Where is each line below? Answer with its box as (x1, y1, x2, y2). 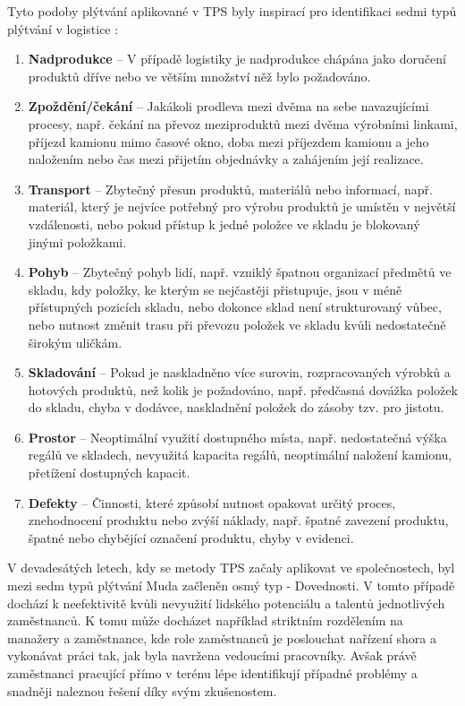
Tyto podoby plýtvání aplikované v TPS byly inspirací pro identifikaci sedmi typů (7, 2, 457, 20)
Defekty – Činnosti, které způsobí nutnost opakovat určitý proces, (28, 493, 396, 512)
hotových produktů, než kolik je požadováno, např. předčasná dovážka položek (28, 380, 458, 399)
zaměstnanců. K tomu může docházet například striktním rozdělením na (7, 611, 403, 630)
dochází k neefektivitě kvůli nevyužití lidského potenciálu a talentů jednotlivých (7, 593, 445, 612)
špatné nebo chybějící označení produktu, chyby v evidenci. (28, 528, 354, 547)
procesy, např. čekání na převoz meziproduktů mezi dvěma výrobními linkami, (28, 114, 458, 133)
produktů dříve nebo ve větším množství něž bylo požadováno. (28, 66, 371, 85)
